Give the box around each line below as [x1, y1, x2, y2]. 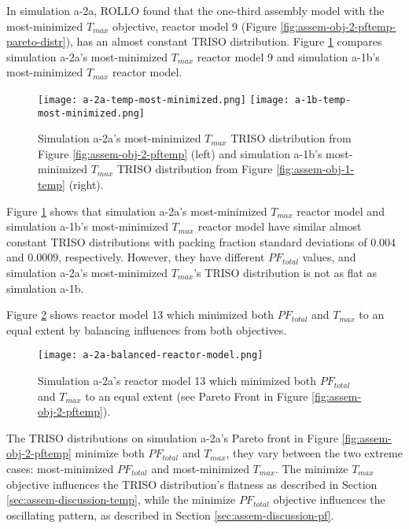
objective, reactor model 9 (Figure [112, 17, 277, 34]
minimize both [75, 445, 145, 461]
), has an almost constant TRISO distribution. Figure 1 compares [65, 33, 382, 50]
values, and [302, 249, 356, 265]
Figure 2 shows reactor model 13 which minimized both [6, 306, 274, 323]
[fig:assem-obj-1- [276, 161, 355, 177]
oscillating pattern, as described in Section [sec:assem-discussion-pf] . [6, 506, 334, 523]
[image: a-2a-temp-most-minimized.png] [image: [38, 94, 289, 105]
